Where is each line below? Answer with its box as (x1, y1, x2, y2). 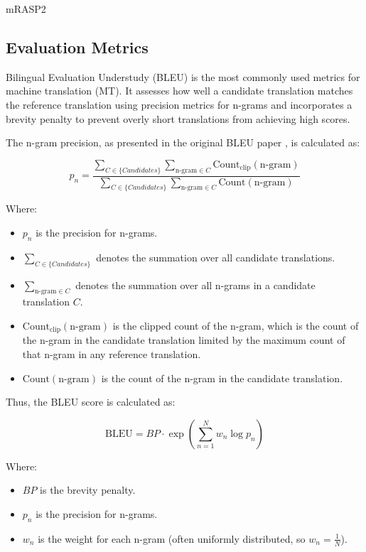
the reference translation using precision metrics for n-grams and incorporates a (6, 97, 352, 112)
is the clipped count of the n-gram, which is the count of (112, 318, 359, 332)
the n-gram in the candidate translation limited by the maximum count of (22, 332, 345, 347)
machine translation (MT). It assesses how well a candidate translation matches (6, 83, 353, 98)
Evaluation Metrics (6, 36, 149, 58)
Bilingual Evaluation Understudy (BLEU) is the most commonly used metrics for (6, 69, 360, 84)
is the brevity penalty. (40, 482, 136, 497)
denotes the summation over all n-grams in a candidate (75, 277, 316, 292)
